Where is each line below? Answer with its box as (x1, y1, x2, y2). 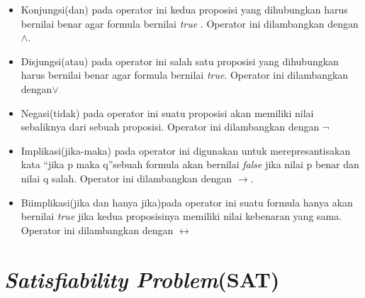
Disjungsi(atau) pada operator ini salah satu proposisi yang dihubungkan (21, 53, 339, 68)
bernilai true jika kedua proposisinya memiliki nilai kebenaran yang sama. (21, 209, 342, 223)
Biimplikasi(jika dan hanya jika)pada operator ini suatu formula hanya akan (21, 194, 353, 209)
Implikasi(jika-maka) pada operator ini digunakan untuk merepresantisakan (21, 143, 351, 158)
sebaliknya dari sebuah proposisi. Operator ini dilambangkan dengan (21, 119, 320, 134)
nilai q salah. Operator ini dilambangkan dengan (21, 170, 232, 185)
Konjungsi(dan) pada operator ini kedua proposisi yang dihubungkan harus (21, 2, 348, 16)
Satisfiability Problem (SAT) (4, 264, 280, 294)
